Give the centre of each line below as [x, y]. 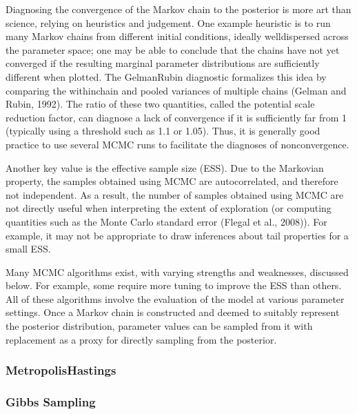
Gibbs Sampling [51, 402]
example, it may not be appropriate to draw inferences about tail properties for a [177, 235]
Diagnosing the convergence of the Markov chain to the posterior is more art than [178, 9]
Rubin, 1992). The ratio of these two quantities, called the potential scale [160, 104]
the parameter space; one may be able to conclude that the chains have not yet [173, 49]
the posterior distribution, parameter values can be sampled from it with [159, 326]
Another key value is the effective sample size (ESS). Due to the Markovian [165, 167]
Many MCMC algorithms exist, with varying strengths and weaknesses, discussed [177, 272]
